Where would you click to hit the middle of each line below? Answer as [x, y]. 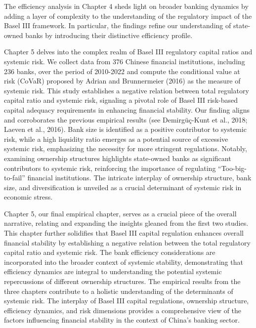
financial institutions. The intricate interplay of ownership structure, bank [139, 178]
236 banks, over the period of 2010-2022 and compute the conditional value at [122, 71]
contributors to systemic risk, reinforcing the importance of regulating [110, 168]
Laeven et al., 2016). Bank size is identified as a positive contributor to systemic [125, 129]
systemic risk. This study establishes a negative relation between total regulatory [127, 90]
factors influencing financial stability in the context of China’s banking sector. [122, 320]
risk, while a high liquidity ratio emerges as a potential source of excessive [116, 139]
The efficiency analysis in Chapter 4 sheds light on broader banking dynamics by [126, 6]
